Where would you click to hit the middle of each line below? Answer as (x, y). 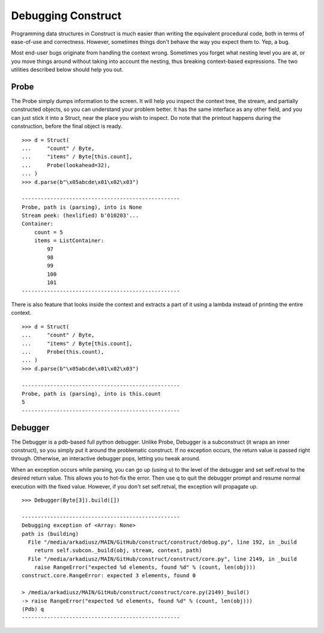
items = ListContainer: (69, 241)
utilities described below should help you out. (67, 70)
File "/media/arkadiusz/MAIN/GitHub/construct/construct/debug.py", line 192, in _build (162, 542)
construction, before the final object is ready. (67, 126)
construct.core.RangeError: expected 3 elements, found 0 (109, 576)
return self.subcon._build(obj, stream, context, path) (118, 551)
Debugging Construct (66, 16)
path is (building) (50, 534)
